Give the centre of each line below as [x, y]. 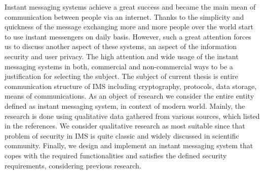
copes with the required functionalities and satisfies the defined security [116, 155]
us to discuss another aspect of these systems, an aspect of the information [121, 46]
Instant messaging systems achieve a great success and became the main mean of [130, 7]
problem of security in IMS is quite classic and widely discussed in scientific [122, 135]
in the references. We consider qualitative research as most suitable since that [125, 126]
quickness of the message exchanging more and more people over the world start [129, 27]
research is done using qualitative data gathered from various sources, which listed [132, 116]
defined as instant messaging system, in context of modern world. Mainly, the [125, 105]
